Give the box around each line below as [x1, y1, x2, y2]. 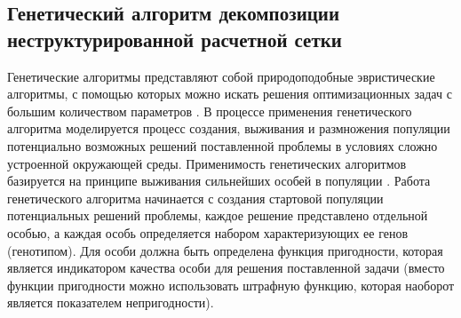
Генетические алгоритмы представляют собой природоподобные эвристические [7, 67, 435, 85]
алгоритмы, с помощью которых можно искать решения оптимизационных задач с [7, 84, 452, 103]
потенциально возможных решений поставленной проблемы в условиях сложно [7, 136, 438, 155]
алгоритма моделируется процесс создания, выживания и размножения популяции [7, 119, 450, 138]
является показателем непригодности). [7, 293, 214, 312]
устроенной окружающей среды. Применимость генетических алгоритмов [7, 154, 407, 172]
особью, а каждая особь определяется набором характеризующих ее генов [7, 223, 409, 242]
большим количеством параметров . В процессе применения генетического [7, 101, 412, 120]
